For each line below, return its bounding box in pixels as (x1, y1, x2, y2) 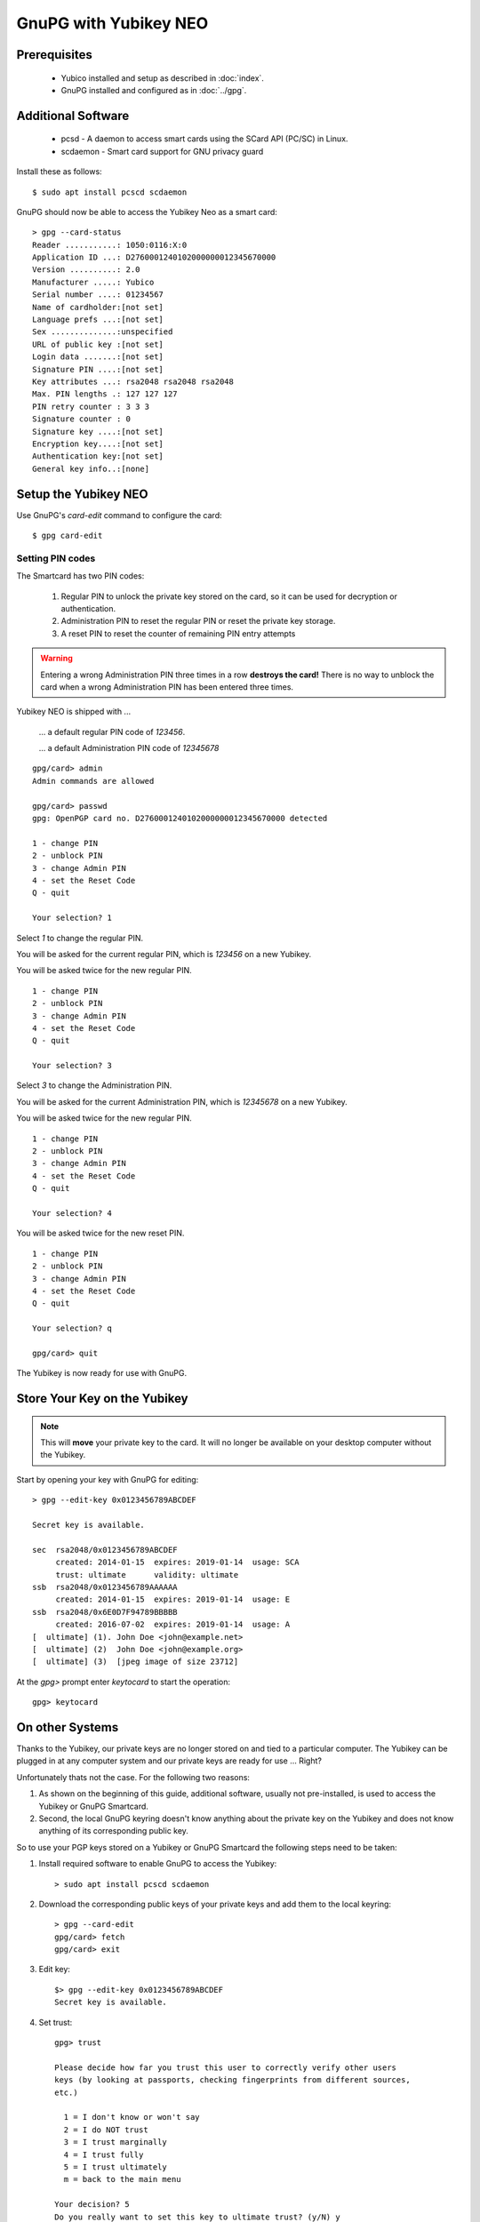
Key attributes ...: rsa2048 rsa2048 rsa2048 (32, 377, 235, 387)
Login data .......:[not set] (32, 352, 164, 362)
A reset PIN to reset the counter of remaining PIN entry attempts (60, 627, 296, 639)
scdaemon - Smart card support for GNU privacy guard (60, 146, 264, 156)
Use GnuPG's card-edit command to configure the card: (16, 509, 222, 520)
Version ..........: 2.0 (32, 265, 140, 275)
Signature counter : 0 (32, 414, 132, 424)
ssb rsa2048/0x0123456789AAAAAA (32, 1582, 178, 1592)
